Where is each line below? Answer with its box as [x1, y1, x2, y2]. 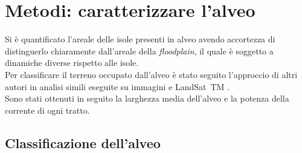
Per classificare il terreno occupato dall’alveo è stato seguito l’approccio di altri [5, 68, 298, 80]
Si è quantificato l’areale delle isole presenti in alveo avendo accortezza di [5, 33, 275, 45]
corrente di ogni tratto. [5, 103, 90, 116]
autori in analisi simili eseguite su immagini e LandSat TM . [5, 80, 230, 93]
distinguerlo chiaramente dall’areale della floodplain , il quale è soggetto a [5, 44, 274, 57]
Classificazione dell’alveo [5, 133, 161, 152]
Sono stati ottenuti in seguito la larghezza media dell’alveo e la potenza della [5, 92, 289, 105]
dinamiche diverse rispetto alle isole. [5, 56, 139, 69]
